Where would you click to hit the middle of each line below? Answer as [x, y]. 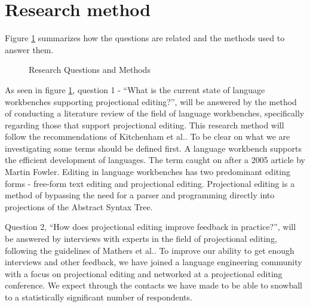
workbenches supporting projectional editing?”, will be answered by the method [151, 101]
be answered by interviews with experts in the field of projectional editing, [141, 239]
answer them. [29, 49]
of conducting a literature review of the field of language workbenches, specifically [155, 113]
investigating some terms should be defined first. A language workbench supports [153, 148]
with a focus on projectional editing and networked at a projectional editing [144, 273]
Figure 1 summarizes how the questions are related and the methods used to [145, 38]
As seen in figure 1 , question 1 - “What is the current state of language [135, 89]
